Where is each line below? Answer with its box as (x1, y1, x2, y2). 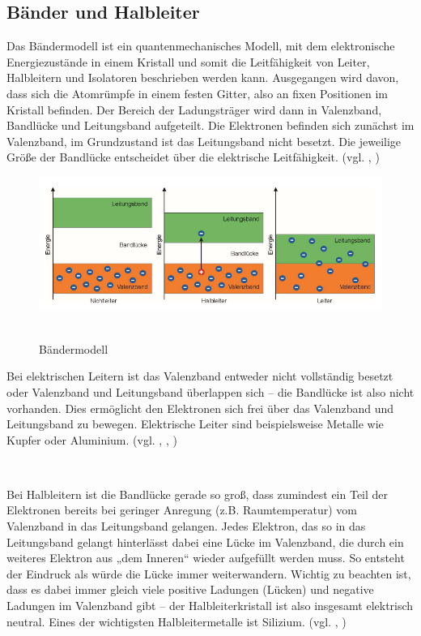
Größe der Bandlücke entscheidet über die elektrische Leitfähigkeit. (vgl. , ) (6, 148, 380, 165)
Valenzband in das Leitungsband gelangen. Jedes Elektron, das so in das (6, 518, 366, 535)
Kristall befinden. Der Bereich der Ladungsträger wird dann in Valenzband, (6, 101, 382, 118)
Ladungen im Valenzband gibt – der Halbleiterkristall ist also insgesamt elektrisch (6, 597, 414, 614)
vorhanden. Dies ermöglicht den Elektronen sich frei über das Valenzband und (6, 399, 394, 416)
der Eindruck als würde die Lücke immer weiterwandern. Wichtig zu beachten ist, (6, 565, 411, 582)
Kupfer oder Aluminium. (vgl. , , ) (6, 431, 177, 448)
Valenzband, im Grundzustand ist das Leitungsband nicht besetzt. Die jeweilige (6, 132, 402, 149)
